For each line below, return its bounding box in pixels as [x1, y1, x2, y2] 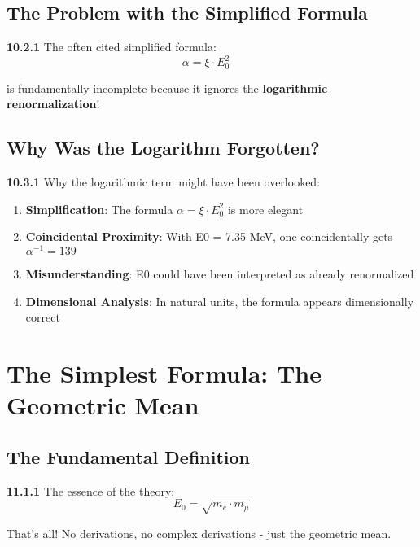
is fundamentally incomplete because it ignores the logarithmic [7, 79, 328, 96]
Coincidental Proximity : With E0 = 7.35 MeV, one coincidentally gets [25, 228, 393, 245]
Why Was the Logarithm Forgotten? [7, 135, 320, 160]
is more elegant [227, 200, 304, 217]
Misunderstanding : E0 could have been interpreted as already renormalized [25, 265, 414, 282]
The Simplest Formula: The [7, 356, 322, 389]
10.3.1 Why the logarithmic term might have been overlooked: [7, 173, 321, 190]
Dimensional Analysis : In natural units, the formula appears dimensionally [25, 292, 414, 309]
